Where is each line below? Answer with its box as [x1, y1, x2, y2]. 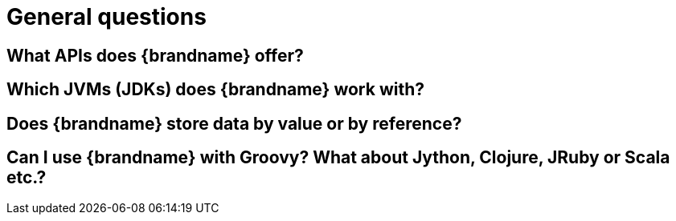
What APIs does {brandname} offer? [6, 45, 304, 66]
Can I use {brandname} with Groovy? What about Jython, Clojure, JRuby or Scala [6, 147, 670, 168]
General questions [6, 3, 207, 30]
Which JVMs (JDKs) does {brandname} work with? [6, 79, 424, 100]
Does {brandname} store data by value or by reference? [6, 113, 462, 134]
